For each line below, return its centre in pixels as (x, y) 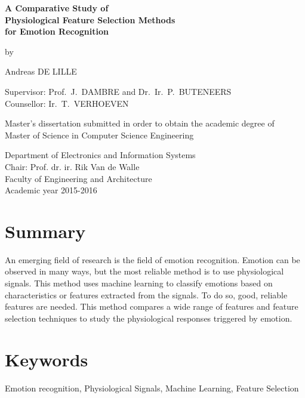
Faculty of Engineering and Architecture (78, 178)
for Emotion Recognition (57, 31)
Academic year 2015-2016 (51, 190)
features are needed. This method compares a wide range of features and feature (152, 306)
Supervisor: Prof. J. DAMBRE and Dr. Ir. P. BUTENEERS (118, 91)
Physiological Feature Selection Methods (90, 19)
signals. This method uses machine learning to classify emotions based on (139, 283)
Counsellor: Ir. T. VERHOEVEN (67, 103)
